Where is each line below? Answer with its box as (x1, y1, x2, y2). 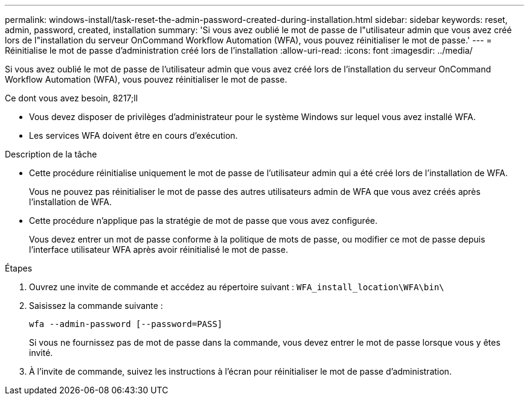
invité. (29, 348, 53, 358)
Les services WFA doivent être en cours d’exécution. (29, 130, 238, 141)
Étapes (5, 263, 33, 273)
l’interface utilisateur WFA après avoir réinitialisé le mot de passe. (29, 244, 288, 255)
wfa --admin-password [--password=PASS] (29, 319, 223, 329)
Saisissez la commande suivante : (29, 300, 163, 311)
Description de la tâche (5, 149, 97, 159)
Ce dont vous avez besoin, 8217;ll (5, 93, 138, 103)
